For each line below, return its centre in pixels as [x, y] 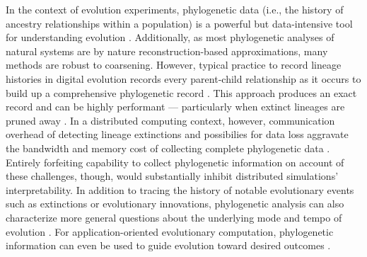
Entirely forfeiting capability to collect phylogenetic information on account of [175, 162]
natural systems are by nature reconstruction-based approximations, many [167, 51]
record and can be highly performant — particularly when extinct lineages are [175, 107]
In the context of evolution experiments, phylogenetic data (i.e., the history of [175, 9]
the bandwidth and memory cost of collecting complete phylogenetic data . [168, 148]
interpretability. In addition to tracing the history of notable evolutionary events [180, 189]
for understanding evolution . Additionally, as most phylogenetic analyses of [170, 37]
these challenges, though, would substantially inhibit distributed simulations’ [172, 176]
